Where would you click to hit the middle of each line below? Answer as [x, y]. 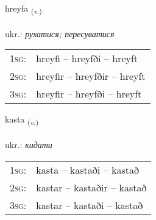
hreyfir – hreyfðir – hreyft [91, 76]
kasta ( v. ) [22, 120]
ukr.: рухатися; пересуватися [60, 33]
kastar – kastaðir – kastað [91, 187]
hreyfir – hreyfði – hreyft [89, 94]
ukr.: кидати [29, 145]
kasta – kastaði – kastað [87, 169]
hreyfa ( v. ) [23, 9]
